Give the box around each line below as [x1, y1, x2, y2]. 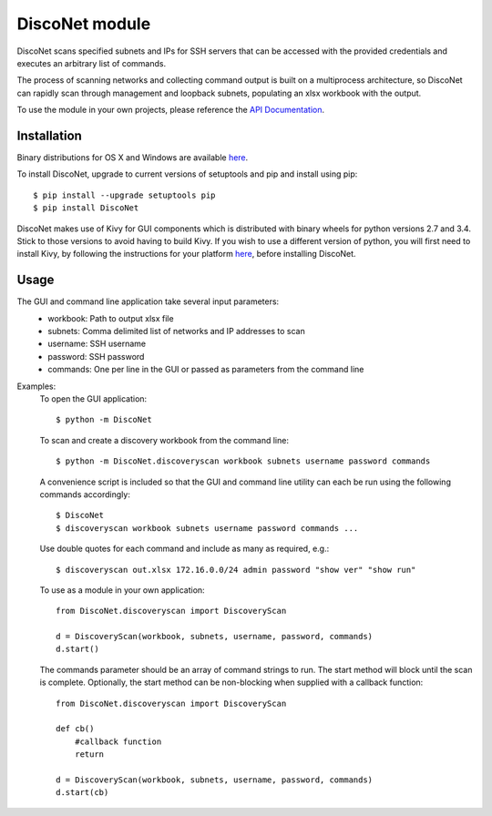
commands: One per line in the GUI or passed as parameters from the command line [47, 364, 364, 375]
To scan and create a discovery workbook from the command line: [39, 434, 289, 445]
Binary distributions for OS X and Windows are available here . [16, 152, 249, 163]
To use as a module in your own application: [39, 584, 205, 596]
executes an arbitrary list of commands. [16, 57, 167, 68]
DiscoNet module [16, 14, 151, 34]
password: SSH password [47, 351, 145, 362]
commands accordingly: [39, 488, 131, 500]
